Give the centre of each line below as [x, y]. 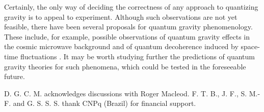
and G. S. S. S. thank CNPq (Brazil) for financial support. [104, 103]
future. [15, 76]
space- [250, 46]
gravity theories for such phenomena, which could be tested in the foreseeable [125, 66]
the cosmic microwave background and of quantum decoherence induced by [121, 46]
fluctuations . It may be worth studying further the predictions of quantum [137, 56]
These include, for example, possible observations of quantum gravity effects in [127, 36]
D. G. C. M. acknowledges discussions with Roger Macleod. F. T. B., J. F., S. [126, 93]
